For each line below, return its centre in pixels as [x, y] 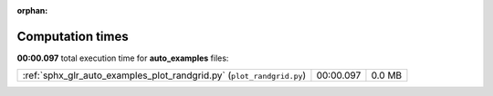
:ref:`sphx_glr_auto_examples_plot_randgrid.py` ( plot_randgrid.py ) [164, 75]
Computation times [73, 36]
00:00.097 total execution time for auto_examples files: [123, 58]
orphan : [32, 10]
